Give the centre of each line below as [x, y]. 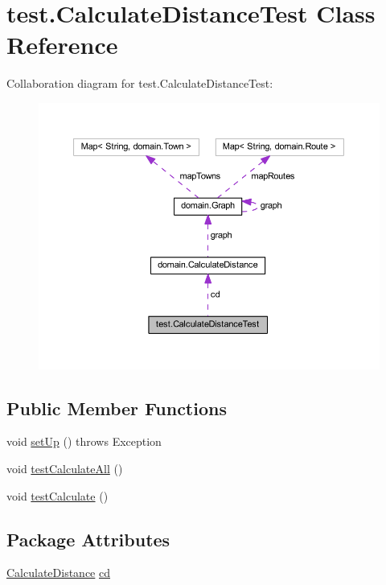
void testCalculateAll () [65, 469]
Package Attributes [88, 539]
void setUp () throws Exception [84, 441]
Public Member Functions [117, 408]
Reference [62, 45]
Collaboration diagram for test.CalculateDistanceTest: [140, 83]
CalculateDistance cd [58, 573]
